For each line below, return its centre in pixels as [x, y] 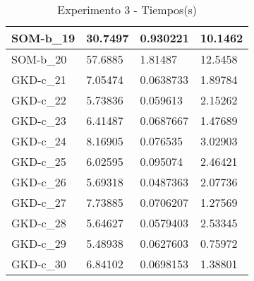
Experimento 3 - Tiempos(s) [127, 10]
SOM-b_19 [43, 38]
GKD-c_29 [39, 243]
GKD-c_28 [39, 223]
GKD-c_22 [39, 100]
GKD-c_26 [39, 182]
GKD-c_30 [39, 264]
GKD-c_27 [39, 202]
